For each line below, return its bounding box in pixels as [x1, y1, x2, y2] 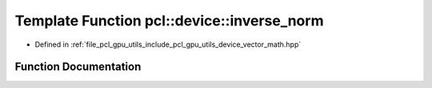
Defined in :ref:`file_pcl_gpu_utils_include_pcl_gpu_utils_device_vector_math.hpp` [34, 40, 302, 49]
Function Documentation [14, 60, 142, 74]
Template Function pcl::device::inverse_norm [14, 12, 324, 29]
